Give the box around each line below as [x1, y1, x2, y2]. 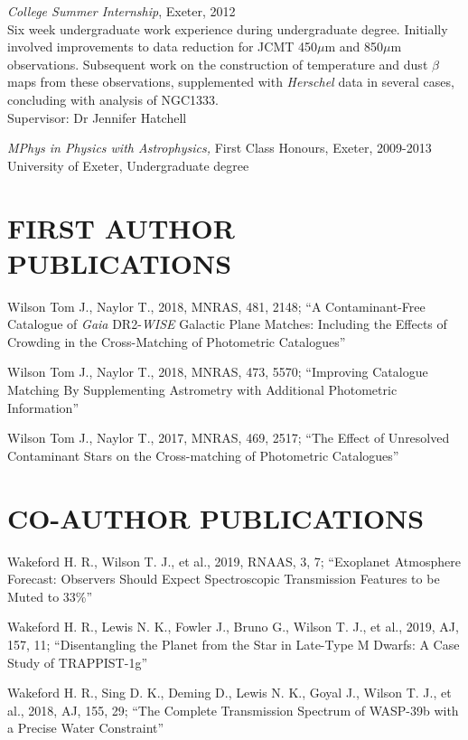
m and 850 [324, 37, 384, 56]
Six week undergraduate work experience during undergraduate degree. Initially [7, 19, 448, 38]
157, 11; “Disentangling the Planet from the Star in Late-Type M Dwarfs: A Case [7, 634, 460, 653]
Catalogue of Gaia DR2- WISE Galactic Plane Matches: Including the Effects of [7, 314, 447, 333]
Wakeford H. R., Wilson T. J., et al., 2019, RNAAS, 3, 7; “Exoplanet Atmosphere [7, 551, 461, 570]
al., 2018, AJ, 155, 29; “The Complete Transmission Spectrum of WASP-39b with [7, 700, 459, 719]
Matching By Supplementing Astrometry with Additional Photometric [7, 380, 398, 399]
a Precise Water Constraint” [7, 718, 164, 737]
